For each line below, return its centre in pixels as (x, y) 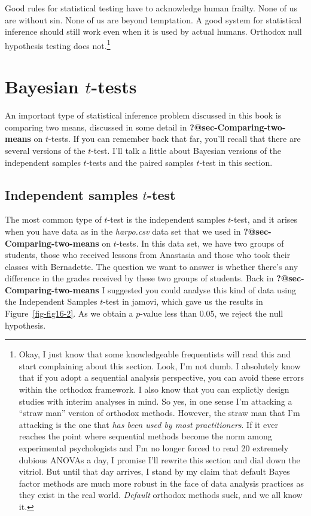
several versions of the (45, 150)
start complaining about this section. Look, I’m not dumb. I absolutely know (160, 365)
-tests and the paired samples (140, 162)
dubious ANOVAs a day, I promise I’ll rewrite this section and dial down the (159, 459)
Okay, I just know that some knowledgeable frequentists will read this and (155, 354)
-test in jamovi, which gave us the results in (183, 301)
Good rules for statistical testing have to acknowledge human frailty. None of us (151, 8)
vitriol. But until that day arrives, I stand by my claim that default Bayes (154, 471)
